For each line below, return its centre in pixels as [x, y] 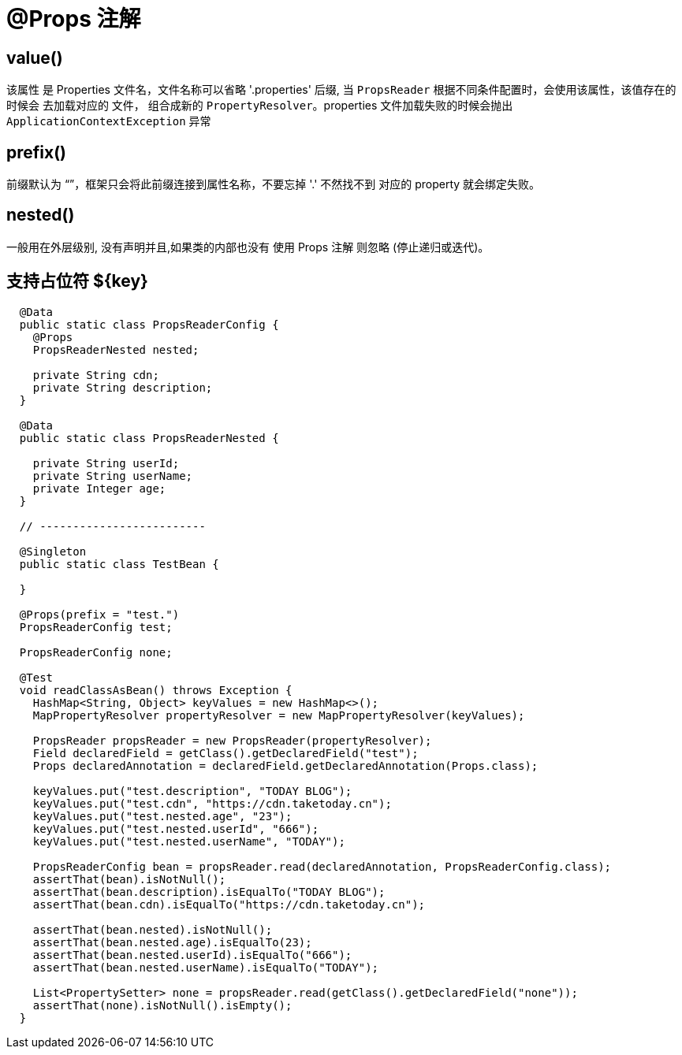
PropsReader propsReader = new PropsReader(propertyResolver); [232, 740]
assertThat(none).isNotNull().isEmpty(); [162, 1005]
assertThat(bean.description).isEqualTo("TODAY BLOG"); [209, 892]
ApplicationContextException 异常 [109, 121]
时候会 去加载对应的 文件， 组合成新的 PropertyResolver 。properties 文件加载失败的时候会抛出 [260, 106]
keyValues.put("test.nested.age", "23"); [162, 816]
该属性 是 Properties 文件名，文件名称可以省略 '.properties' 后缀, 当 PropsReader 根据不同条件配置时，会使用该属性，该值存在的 [341, 90]
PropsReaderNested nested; [116, 349]
